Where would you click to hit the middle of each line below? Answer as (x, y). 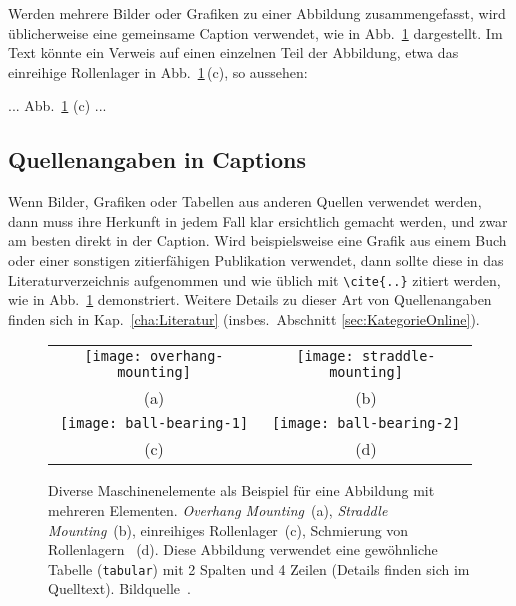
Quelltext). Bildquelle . (119, 588)
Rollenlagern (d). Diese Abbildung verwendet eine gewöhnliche (243, 549)
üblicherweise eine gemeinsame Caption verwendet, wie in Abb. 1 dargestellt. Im (255, 32)
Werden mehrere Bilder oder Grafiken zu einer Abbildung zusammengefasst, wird (257, 13)
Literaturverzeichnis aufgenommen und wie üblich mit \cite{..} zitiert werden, (254, 279)
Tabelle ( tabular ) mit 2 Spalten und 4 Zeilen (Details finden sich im (259, 568)
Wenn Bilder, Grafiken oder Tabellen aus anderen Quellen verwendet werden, (245, 201)
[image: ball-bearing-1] (154, 423)
